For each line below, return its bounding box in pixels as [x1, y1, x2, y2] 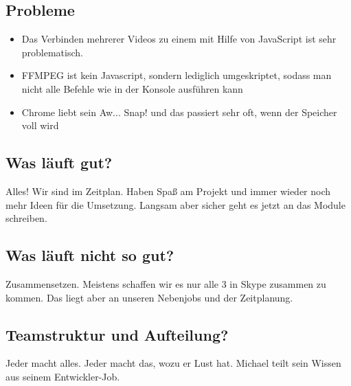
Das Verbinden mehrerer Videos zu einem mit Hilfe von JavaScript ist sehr [21, 32, 337, 46]
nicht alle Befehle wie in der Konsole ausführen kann [21, 81, 243, 95]
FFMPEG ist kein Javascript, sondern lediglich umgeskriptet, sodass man [21, 68, 332, 82]
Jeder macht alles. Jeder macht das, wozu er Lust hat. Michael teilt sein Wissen [5, 356, 341, 370]
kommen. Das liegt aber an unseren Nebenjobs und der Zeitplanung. [5, 290, 293, 304]
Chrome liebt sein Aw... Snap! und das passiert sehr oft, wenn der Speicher [21, 104, 337, 119]
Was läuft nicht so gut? [5, 245, 174, 266]
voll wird [21, 118, 59, 133]
